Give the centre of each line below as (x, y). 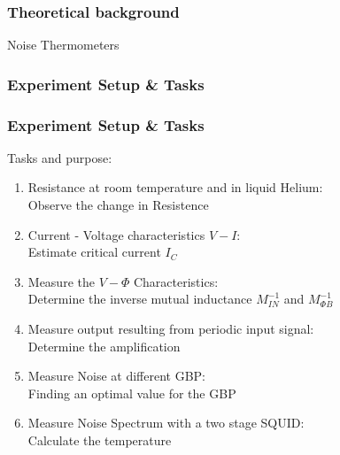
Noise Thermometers (63, 45)
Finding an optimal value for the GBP (132, 393)
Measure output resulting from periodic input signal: (171, 329)
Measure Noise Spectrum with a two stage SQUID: (166, 423)
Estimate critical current (94, 252)
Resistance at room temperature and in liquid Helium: (175, 187)
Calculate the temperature (100, 440)
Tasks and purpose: (60, 157)
